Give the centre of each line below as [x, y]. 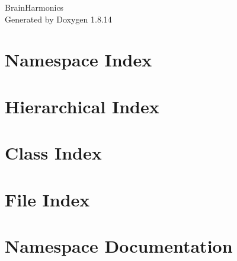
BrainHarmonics [34, 7]
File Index [47, 199]
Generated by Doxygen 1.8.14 [58, 19]
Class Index [53, 153]
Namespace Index [79, 60]
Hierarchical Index [82, 106]
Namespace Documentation [119, 245]
